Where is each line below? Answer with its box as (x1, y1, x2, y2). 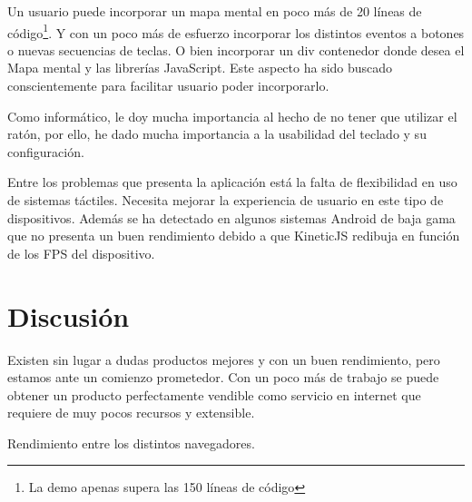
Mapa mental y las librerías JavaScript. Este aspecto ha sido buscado (7, 58, 393, 77)
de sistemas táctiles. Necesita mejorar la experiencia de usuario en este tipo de (7, 191, 444, 209)
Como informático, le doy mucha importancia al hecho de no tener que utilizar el (7, 106, 457, 125)
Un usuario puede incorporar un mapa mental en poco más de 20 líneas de (7, 2, 422, 20)
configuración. (7, 142, 84, 161)
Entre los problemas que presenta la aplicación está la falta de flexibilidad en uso (7, 172, 457, 192)
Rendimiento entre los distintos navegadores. (7, 433, 255, 452)
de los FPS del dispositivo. (7, 243, 155, 262)
